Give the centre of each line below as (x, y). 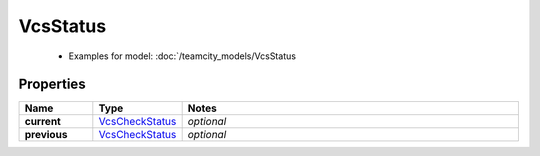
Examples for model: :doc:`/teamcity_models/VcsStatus (182, 56)
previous (46, 135)
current (43, 122)
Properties (52, 84)
